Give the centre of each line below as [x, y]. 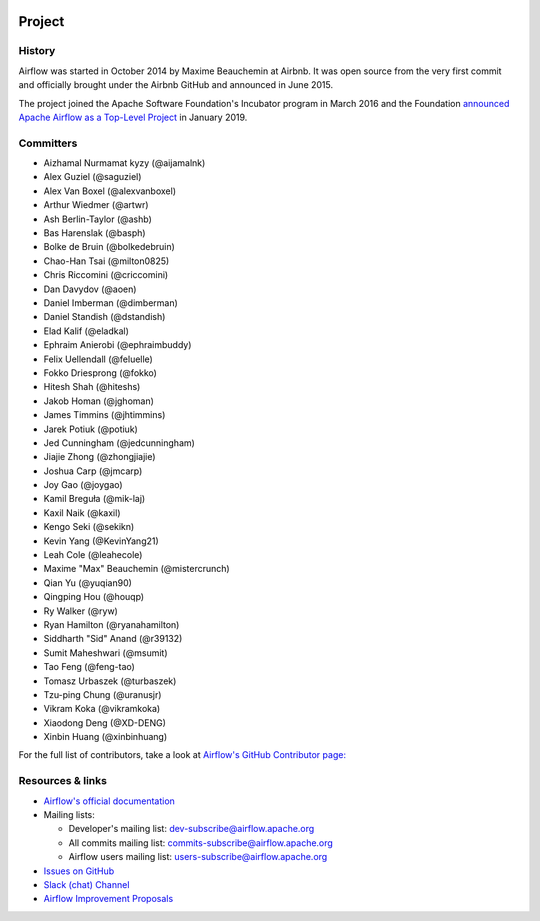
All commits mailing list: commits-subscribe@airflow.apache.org [201, 842]
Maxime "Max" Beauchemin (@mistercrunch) [136, 569]
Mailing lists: [69, 815]
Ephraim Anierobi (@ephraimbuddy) [117, 345]
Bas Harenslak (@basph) [94, 233]
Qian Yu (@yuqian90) [87, 582]
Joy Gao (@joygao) [83, 485]
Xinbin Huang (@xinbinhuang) [105, 737]
